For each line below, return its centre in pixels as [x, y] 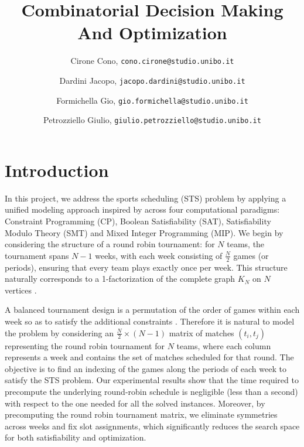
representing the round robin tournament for [85, 345]
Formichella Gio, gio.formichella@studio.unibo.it [152, 100]
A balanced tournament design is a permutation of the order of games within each [152, 310]
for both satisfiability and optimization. [76, 437]
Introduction [57, 170]
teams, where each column [224, 345]
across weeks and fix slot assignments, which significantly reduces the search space [152, 426]
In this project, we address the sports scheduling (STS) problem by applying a [146, 198]
